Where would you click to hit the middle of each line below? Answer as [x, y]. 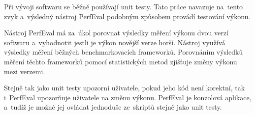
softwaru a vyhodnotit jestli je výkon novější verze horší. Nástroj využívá [115, 42]
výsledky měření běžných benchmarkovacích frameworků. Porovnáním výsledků [124, 52]
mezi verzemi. [25, 71]
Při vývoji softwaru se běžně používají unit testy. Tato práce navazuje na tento [124, 6]
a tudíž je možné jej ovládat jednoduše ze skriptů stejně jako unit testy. [113, 107]
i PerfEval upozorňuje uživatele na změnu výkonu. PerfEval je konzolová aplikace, [128, 97]
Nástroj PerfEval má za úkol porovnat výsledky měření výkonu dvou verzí [116, 33]
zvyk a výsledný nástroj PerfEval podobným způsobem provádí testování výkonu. [127, 16]
